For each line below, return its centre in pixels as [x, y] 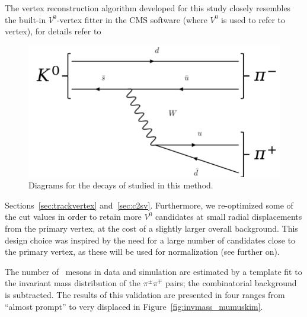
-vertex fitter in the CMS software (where [132, 19]
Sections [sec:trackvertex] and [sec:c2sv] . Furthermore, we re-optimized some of [149, 205]
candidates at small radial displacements [229, 217]
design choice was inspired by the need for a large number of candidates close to [150, 240]
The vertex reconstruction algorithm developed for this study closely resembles [148, 8]
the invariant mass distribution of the [73, 283]
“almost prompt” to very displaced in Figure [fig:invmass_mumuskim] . [134, 306]
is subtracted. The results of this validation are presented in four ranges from [145, 294]
